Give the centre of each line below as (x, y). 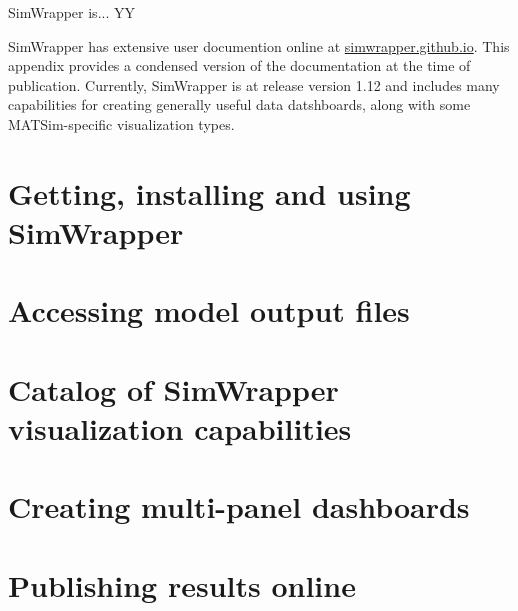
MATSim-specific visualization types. (121, 123)
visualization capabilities (180, 427)
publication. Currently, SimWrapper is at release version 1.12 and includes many (254, 84)
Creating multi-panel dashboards (239, 506)
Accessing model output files (209, 310)
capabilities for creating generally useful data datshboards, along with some (239, 104)
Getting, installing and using (209, 192)
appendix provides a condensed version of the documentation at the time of (239, 65)
